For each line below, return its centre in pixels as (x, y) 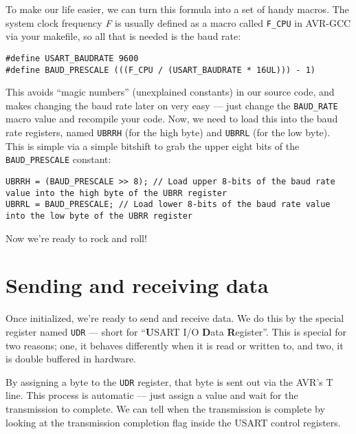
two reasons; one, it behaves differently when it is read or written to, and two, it (175, 345)
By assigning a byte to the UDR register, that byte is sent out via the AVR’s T (169, 381)
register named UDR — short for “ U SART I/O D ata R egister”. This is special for (176, 331)
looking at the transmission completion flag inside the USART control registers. (173, 422)
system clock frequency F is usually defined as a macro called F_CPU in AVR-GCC (178, 22)
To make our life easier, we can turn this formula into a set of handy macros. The (177, 9)
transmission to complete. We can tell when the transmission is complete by (165, 408)
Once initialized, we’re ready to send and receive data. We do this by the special (175, 318)
